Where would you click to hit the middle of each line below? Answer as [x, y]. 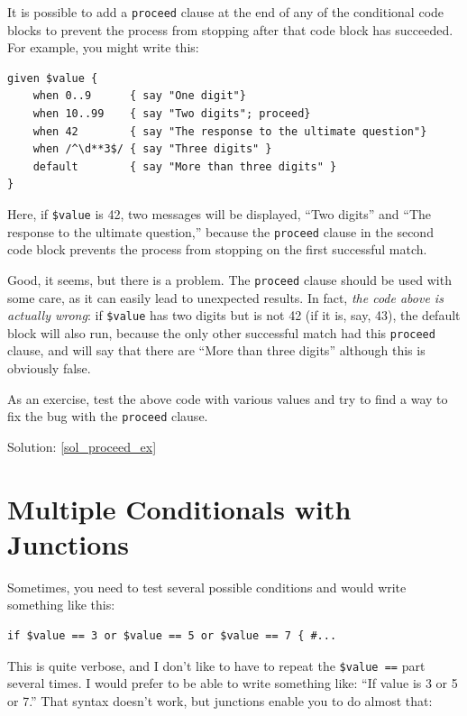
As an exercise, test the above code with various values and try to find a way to [228, 398]
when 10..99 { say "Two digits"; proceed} [172, 114]
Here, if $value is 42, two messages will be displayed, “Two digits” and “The [219, 214]
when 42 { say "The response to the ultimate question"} [230, 131]
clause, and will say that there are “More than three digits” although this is [216, 350]
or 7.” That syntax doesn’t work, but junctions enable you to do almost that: [220, 700]
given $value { [53, 78]
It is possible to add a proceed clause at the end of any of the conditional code [226, 12]
